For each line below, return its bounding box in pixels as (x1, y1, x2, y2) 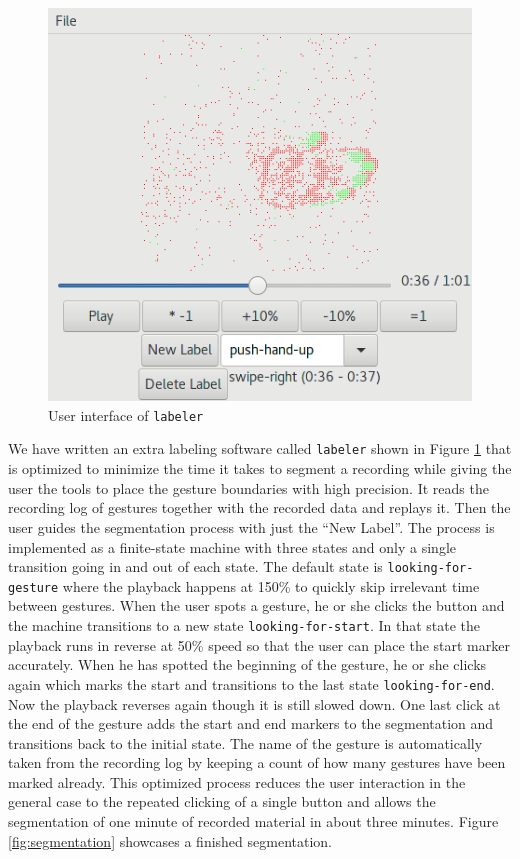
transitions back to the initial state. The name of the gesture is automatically (8, 732, 483, 753)
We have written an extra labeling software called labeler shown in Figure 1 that (8, 438, 512, 459)
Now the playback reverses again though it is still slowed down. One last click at (8, 693, 501, 714)
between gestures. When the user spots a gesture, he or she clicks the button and (8, 595, 505, 616)
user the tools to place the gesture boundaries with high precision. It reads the (8, 477, 489, 498)
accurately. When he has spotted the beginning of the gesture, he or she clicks (8, 654, 487, 675)
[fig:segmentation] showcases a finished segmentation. (8, 830, 332, 851)
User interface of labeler (48, 404, 204, 425)
